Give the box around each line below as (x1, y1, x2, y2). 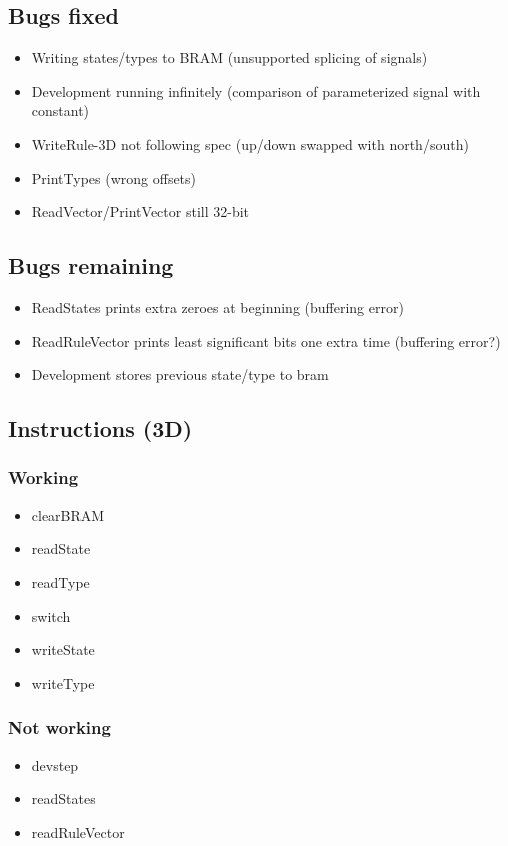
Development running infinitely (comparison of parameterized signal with (31, 80, 481, 101)
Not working (8, 715, 111, 740)
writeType (31, 672, 95, 693)
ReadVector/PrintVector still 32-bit (31, 201, 250, 222)
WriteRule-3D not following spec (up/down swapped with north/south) (31, 133, 469, 154)
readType (31, 571, 90, 592)
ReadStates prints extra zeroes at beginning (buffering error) (31, 296, 404, 317)
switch (31, 605, 71, 626)
